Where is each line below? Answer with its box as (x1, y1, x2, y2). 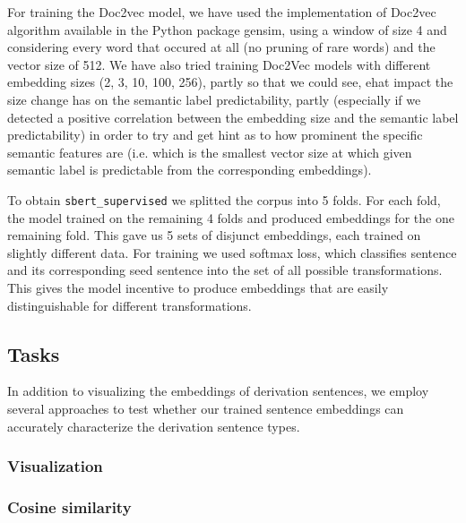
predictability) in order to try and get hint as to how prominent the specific (7, 125, 423, 144)
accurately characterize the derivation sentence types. (7, 416, 300, 435)
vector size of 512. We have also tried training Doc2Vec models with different (7, 55, 431, 73)
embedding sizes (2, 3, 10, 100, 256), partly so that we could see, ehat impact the (7, 73, 453, 91)
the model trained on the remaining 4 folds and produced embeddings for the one (7, 208, 454, 227)
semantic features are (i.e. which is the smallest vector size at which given (7, 142, 412, 161)
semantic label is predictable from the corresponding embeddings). (7, 160, 372, 179)
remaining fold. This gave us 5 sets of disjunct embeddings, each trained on (7, 226, 421, 244)
